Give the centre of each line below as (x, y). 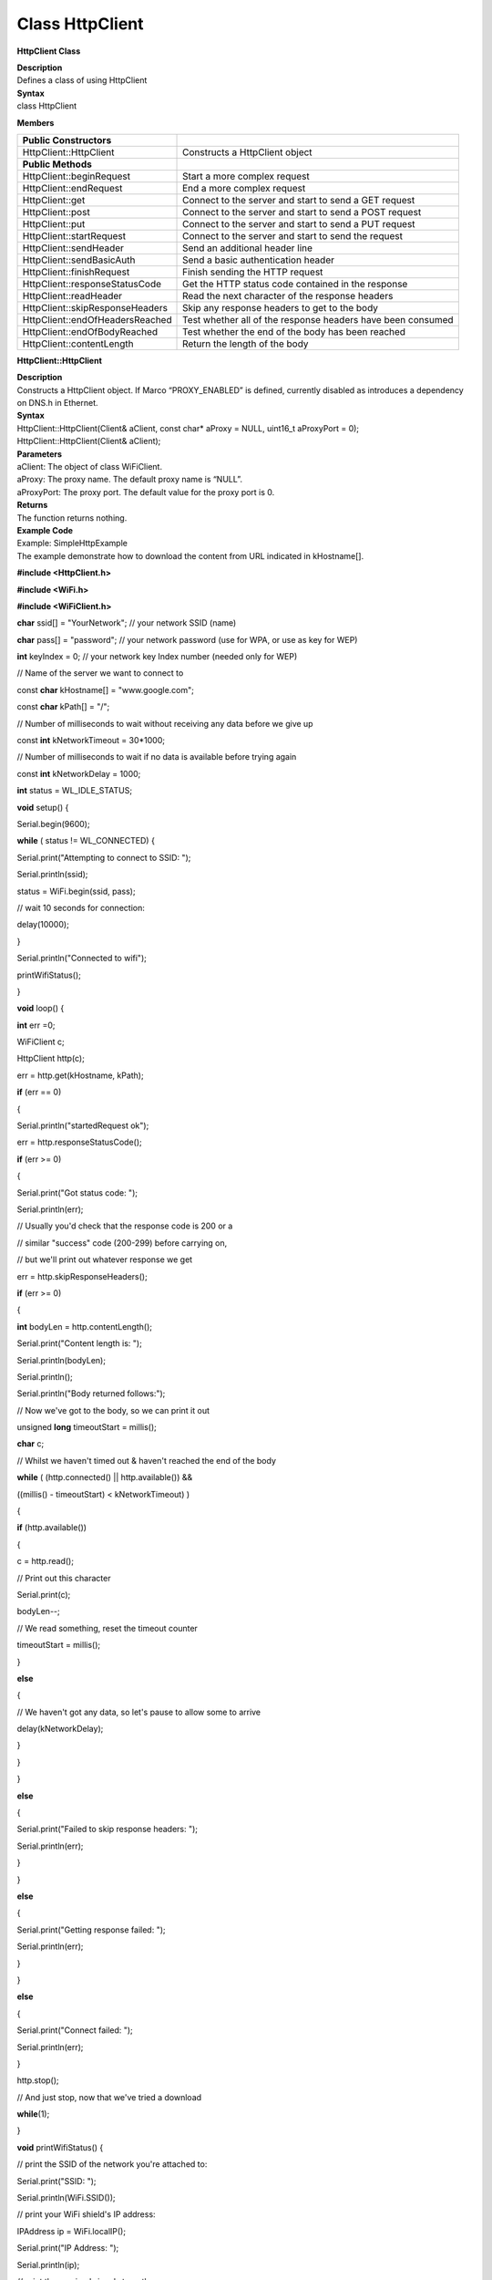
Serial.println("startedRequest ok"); (83, 1125)
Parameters (40, 454)
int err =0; (36, 1025)
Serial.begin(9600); (53, 824)
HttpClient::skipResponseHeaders (95, 307)
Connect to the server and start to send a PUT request (299, 223)
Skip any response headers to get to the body (280, 307)
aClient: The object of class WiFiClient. (90, 467)
